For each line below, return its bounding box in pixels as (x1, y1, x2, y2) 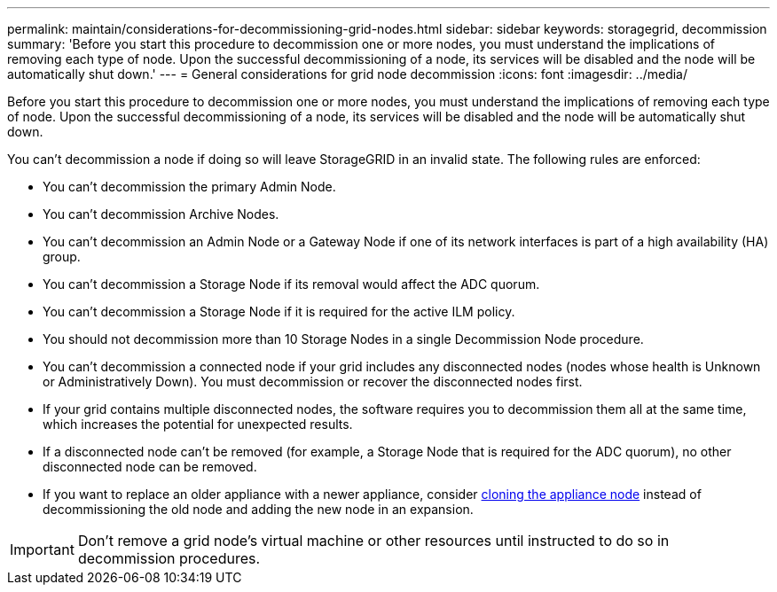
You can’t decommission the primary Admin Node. (43, 179, 336, 194)
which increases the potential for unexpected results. (43, 417, 353, 432)
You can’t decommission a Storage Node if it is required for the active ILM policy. (43, 304, 515, 319)
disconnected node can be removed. (43, 459, 257, 474)
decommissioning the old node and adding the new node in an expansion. (43, 502, 474, 517)
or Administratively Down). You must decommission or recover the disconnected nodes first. (43, 374, 583, 389)
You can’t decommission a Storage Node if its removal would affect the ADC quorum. (43, 277, 540, 292)
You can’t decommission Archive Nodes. (43, 206, 279, 222)
